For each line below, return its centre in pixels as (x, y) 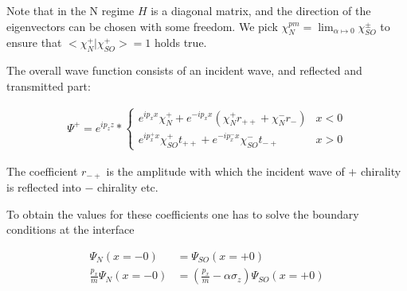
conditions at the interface (70, 229)
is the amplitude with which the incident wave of (225, 171)
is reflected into (44, 187)
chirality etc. (128, 187)
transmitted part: (49, 85)
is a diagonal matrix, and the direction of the (261, 10)
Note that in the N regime (70, 10)
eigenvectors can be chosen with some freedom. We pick (142, 26)
